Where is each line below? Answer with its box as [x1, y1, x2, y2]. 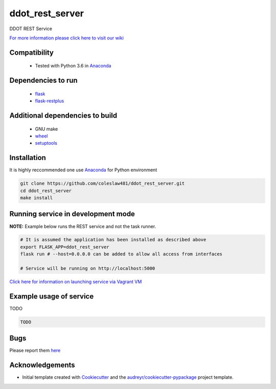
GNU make [35, 126, 58, 132]
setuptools [35, 140, 57, 146]
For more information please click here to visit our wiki [9, 35, 124, 41]
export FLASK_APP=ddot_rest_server [20, 244, 109, 250]
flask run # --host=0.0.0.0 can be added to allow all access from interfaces [20, 251, 222, 257]
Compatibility [9, 48, 54, 57]
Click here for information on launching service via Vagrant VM [9, 279, 142, 285]
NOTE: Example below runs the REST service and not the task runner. [9, 223, 156, 230]
